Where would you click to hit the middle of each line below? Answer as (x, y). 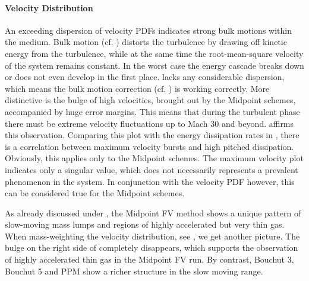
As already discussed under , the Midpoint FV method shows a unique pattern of (153, 213)
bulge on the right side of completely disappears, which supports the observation (152, 248)
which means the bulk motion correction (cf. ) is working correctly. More (137, 88)
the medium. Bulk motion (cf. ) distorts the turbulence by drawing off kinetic (146, 42)
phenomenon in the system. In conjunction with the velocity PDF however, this (150, 181)
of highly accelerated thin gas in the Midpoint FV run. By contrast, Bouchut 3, (149, 259)
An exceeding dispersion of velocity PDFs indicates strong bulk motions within (148, 30)
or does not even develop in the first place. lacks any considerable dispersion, (145, 77)
